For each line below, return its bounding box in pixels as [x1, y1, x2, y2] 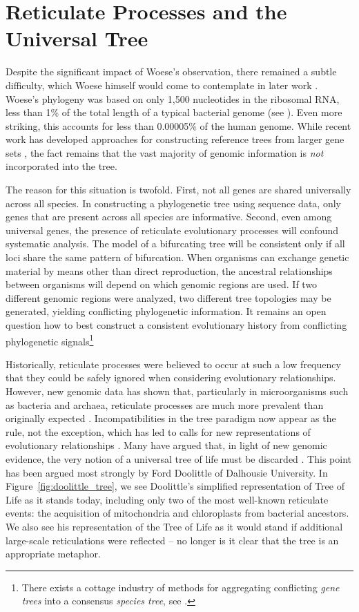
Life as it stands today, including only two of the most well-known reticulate [6, 492, 329, 506]
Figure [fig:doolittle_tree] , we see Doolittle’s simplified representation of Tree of [6, 479, 345, 493]
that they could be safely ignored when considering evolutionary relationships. [6, 370, 336, 385]
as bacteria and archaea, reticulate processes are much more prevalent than [6, 397, 324, 412]
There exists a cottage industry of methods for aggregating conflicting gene [21, 580, 340, 594]
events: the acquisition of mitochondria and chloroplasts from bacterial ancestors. [6, 506, 349, 520]
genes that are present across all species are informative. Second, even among [6, 209, 332, 224]
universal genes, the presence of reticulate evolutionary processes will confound [6, 222, 339, 237]
